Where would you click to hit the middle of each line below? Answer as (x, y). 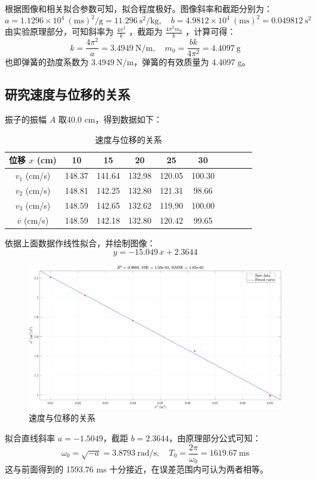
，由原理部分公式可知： (215, 437)
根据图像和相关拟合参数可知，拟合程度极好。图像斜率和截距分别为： (139, 8)
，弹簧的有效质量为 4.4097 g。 (192, 62)
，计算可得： (211, 31)
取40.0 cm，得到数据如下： (110, 119)
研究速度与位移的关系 (68, 94)
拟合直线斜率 (30, 437)
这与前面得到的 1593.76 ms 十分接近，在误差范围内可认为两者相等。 (137, 469)
